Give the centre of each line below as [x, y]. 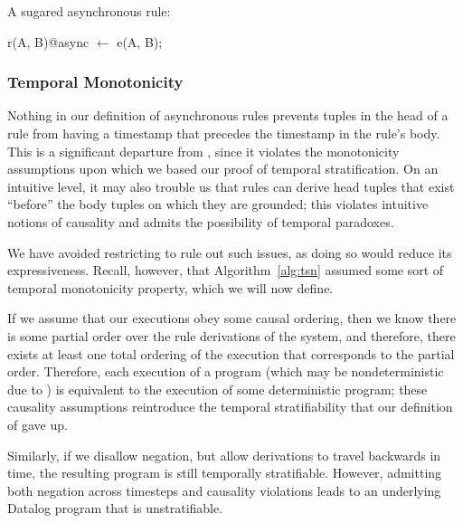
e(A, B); [140, 41]
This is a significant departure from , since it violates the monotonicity [203, 151]
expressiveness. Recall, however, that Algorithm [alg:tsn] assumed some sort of [226, 270]
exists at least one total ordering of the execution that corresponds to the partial [231, 353]
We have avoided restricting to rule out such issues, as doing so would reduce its [230, 252]
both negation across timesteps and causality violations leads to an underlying [224, 490]
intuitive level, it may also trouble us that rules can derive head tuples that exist [231, 186]
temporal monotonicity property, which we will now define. [170, 287]
